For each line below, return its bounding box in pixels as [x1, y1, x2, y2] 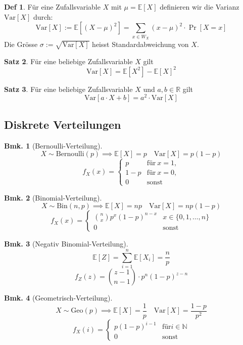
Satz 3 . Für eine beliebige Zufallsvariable [4, 83, 133, 94]
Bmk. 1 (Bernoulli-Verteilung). [4, 140, 103, 151]
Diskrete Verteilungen [4, 116, 121, 132]
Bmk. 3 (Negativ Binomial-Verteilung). [4, 238, 128, 249]
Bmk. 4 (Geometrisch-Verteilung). [4, 292, 113, 303]
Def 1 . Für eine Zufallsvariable [4, 2, 101, 12]
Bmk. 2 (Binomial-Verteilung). [4, 192, 102, 203]
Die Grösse [4, 38, 38, 49]
